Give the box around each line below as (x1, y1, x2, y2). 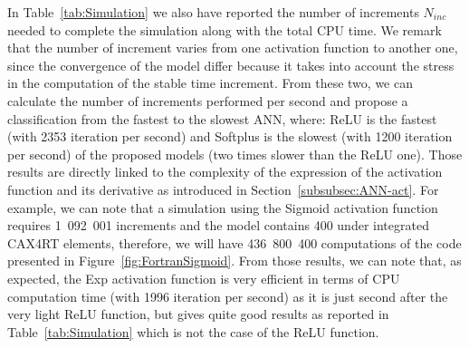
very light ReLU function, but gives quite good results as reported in (7, 304, 389, 324)
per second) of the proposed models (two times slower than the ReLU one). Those (7, 144, 463, 163)
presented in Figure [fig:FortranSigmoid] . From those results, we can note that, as (7, 251, 462, 270)
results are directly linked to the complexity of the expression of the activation (7, 162, 443, 181)
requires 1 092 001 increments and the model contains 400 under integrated (7, 216, 429, 235)
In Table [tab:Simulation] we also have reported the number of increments (7, 3, 419, 21)
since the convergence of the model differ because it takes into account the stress (7, 55, 455, 74)
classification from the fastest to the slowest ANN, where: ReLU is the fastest (7, 109, 437, 128)
